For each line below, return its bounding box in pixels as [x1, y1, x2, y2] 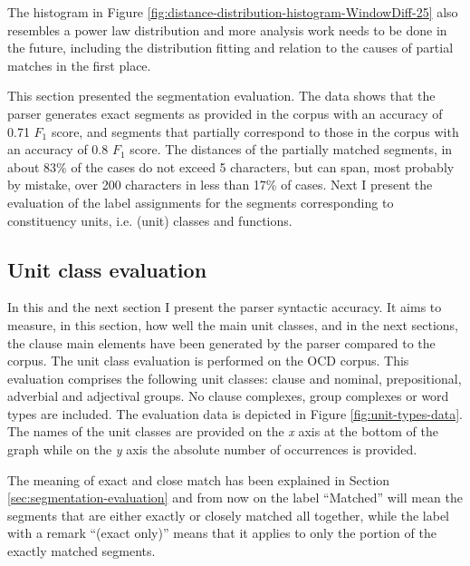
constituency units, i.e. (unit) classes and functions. [7, 210, 293, 229]
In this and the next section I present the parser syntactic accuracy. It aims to [7, 298, 442, 317]
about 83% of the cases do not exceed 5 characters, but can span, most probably [7, 157, 455, 176]
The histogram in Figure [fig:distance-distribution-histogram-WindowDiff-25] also [7, 3, 458, 21]
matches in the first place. [7, 55, 151, 74]
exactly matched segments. [7, 542, 156, 561]
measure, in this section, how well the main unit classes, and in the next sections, [7, 315, 458, 334]
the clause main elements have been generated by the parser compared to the [7, 333, 436, 352]
